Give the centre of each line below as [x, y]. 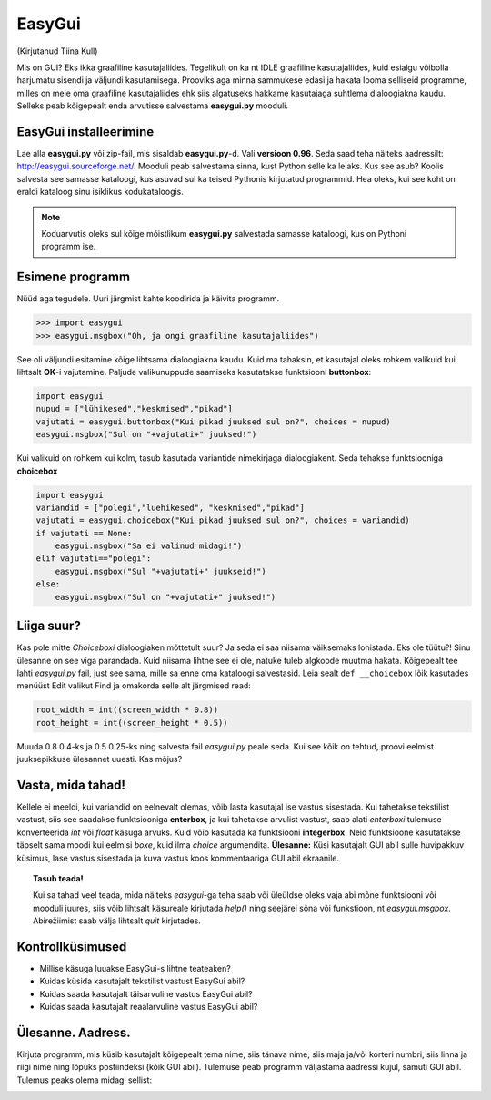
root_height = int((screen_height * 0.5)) [132, 723]
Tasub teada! [58, 878]
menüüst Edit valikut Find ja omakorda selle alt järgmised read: [134, 686]
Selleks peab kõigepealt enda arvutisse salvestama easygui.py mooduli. [152, 106]
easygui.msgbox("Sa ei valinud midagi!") [149, 546]
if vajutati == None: [84, 533]
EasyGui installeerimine [85, 132]
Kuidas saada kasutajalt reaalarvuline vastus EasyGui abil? [149, 1007]
